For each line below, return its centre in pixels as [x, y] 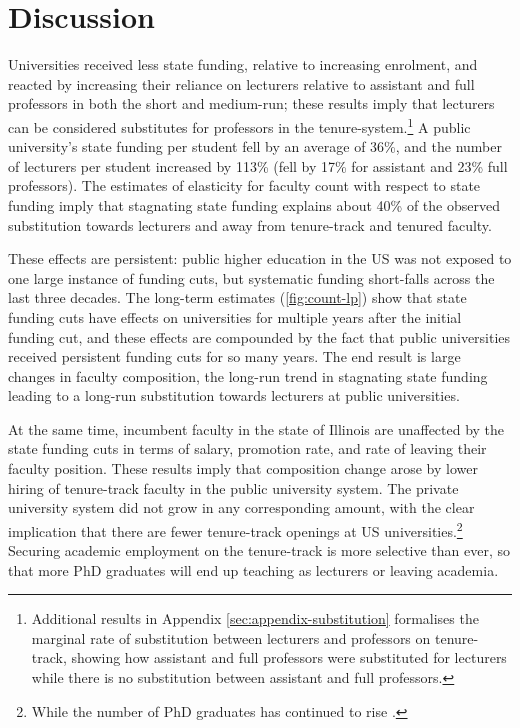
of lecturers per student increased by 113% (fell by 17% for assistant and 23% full [258, 165]
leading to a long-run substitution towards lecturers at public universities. [234, 395]
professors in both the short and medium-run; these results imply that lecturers [251, 103]
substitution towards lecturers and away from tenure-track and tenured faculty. [250, 224]
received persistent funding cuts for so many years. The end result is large [234, 356]
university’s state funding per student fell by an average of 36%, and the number [255, 146]
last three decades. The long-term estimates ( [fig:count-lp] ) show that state [237, 297]
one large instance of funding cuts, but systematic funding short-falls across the [251, 277]
